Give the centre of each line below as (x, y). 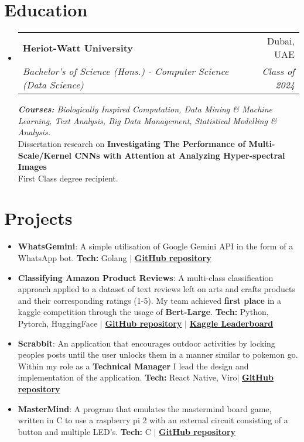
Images (32, 167)
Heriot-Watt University (78, 47)
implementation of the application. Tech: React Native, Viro (127, 377)
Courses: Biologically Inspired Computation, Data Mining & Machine (145, 109)
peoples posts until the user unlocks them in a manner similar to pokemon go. (158, 354)
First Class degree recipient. (68, 178)
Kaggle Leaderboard (231, 323)
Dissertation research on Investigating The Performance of (132, 143)
